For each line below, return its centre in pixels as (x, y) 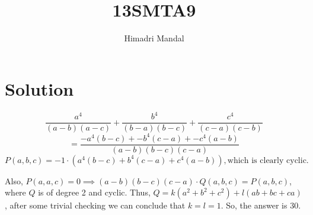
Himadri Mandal (154, 38)
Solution (39, 88)
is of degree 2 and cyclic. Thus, (94, 192)
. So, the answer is (254, 205)
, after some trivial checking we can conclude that (95, 205)
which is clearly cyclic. (268, 160)
